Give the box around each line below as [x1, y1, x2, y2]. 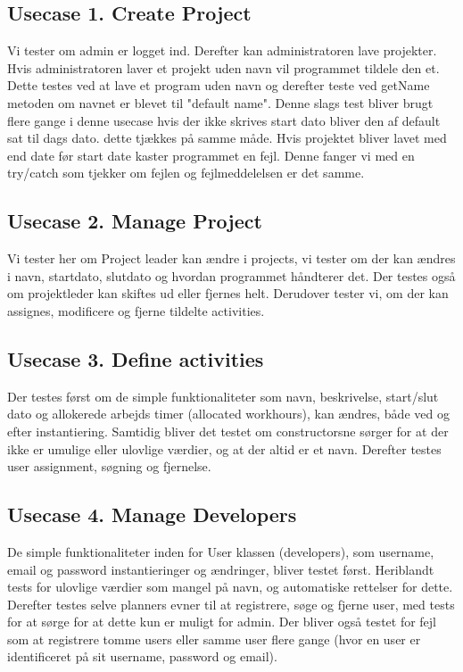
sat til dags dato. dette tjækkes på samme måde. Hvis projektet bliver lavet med [7, 129, 447, 147]
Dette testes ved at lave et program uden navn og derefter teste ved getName [7, 76, 430, 95]
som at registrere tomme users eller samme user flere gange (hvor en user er [7, 629, 421, 648]
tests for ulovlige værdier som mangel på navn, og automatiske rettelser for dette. [7, 577, 453, 596]
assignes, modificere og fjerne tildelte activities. [7, 301, 265, 319]
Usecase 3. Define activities [7, 344, 264, 372]
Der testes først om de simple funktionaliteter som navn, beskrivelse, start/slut [7, 386, 439, 405]
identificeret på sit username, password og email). [7, 647, 277, 666]
